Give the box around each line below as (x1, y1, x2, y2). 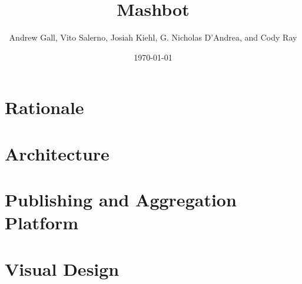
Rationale (5, 95, 84, 119)
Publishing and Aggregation (5, 188, 237, 212)
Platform (5, 211, 79, 235)
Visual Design (5, 256, 120, 280)
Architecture (5, 141, 109, 165)
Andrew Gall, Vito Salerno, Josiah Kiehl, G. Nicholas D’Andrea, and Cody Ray (9, 31, 297, 44)
